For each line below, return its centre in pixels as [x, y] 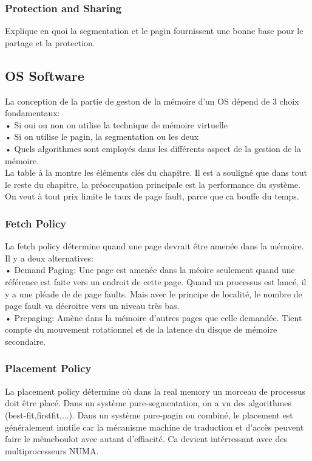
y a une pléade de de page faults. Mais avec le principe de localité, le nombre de [154, 293]
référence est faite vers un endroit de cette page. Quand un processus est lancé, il [156, 281]
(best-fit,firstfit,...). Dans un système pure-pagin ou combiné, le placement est [149, 414]
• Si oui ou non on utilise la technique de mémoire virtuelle [116, 124]
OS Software [45, 75]
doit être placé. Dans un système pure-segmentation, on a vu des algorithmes [148, 403]
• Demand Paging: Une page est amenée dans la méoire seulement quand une [150, 270]
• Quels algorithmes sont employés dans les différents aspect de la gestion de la [153, 148]
